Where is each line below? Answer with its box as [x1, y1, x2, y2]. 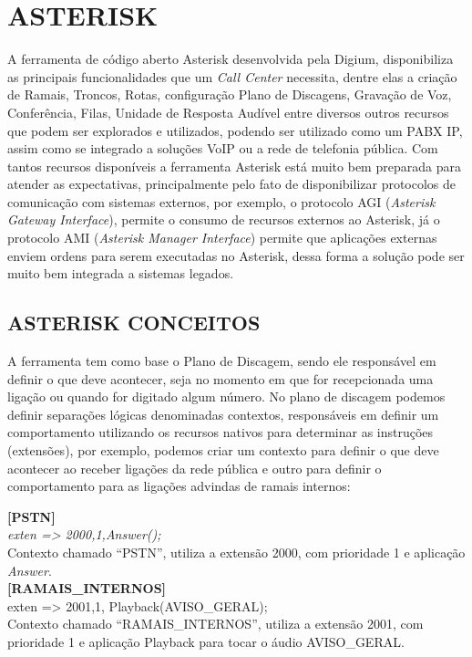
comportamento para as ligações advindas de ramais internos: [7, 476, 351, 495]
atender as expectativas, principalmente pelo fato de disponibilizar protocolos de [7, 174, 457, 193]
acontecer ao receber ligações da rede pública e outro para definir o [7, 458, 382, 477]
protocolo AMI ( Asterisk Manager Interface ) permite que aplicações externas [7, 228, 437, 247]
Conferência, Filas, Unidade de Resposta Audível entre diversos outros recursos [7, 102, 449, 121]
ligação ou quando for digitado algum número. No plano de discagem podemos [7, 387, 446, 406]
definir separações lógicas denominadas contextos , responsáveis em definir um [7, 404, 439, 423]
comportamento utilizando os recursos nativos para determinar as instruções [7, 422, 434, 442]
